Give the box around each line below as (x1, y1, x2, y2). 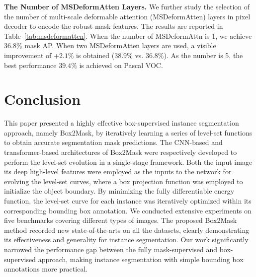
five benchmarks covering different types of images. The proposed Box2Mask (4, 215, 237, 225)
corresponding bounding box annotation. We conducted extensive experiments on (4, 205, 252, 215)
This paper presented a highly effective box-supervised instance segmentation (4, 118, 239, 128)
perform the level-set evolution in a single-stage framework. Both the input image (4, 156, 253, 167)
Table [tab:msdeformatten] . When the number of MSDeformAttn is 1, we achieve (4, 30, 252, 41)
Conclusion (4, 89, 81, 109)
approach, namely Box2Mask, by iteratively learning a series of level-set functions (4, 127, 253, 138)
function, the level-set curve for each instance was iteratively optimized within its (4, 196, 252, 206)
